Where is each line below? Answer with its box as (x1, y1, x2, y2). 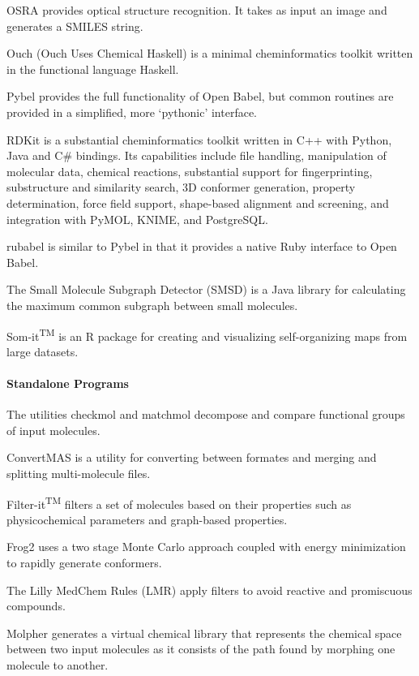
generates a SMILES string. (6, 17, 143, 34)
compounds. (6, 597, 66, 614)
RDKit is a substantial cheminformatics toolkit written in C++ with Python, (6, 131, 392, 148)
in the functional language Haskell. (6, 60, 179, 77)
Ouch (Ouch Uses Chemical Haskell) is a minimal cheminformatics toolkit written (6, 45, 413, 62)
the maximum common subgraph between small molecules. (6, 296, 298, 313)
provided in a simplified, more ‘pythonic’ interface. (6, 103, 258, 120)
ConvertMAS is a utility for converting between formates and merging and (6, 449, 377, 466)
